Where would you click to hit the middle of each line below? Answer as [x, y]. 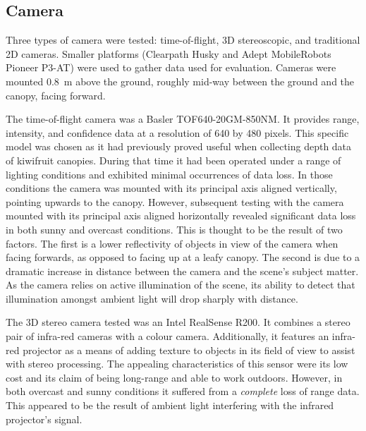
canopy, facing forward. [56, 95]
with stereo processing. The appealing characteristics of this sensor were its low [177, 364]
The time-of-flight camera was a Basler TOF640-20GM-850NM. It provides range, [183, 119]
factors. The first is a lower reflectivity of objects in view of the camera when [172, 243]
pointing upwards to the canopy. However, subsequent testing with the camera [175, 201]
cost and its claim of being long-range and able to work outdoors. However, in [174, 377]
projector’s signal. [44, 419]
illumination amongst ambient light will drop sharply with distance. [152, 298]
